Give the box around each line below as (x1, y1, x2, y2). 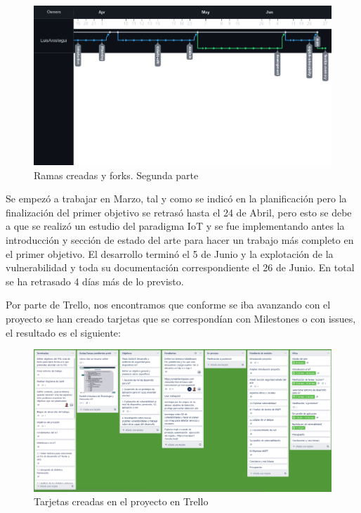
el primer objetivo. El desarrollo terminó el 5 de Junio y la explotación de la (6, 246, 334, 261)
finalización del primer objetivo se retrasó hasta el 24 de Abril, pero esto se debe (6, 204, 352, 219)
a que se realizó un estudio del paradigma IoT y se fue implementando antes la (6, 219, 345, 233)
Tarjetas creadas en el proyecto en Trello (34, 494, 209, 509)
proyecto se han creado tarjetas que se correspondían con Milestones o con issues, (6, 311, 356, 325)
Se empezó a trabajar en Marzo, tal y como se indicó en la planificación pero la (6, 191, 347, 206)
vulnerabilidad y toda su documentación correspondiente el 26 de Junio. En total (6, 260, 355, 275)
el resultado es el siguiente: (6, 325, 121, 339)
